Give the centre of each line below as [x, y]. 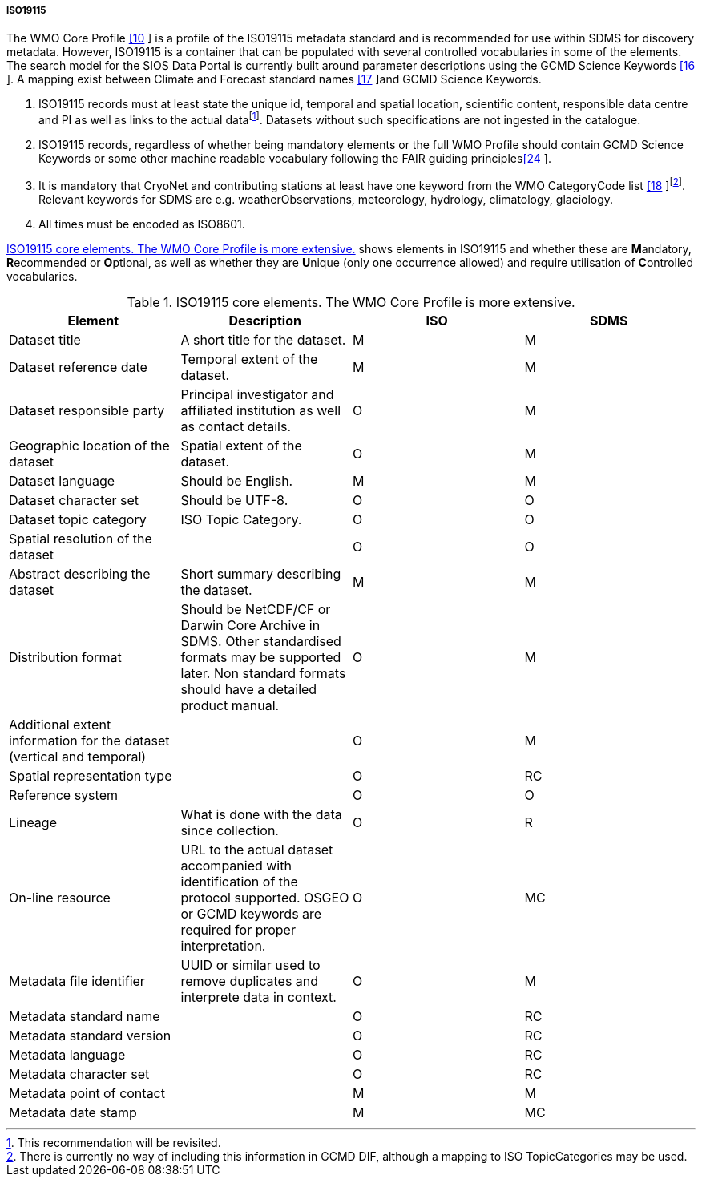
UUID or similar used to [250, 965]
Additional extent [60, 724]
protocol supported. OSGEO [265, 897]
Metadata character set [79, 1074]
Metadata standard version [90, 1035]
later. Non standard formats [263, 673]
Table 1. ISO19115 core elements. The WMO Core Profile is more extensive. [351, 302]
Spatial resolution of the [81, 538]
